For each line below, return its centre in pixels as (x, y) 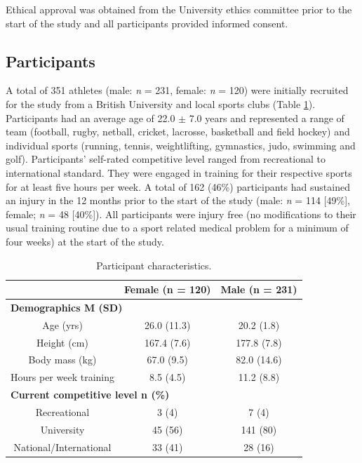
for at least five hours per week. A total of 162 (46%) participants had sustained (178, 186)
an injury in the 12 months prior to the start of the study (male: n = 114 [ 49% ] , (178, 200)
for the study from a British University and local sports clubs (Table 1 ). (161, 103)
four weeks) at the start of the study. (85, 241)
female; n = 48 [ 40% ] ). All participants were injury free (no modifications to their (181, 214)
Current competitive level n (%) (90, 395)
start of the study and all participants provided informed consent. (147, 23)
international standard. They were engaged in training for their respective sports (179, 172)
